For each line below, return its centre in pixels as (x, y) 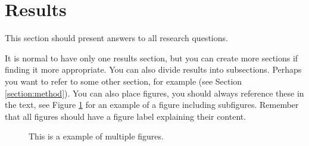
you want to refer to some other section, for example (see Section (124, 81)
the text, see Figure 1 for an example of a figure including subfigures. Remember (152, 105)
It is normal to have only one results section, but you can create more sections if (152, 58)
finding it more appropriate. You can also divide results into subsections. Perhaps (153, 69)
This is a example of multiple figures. (96, 136)
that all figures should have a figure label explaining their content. (126, 116)
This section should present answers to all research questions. (116, 38)
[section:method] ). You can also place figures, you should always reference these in (154, 93)
